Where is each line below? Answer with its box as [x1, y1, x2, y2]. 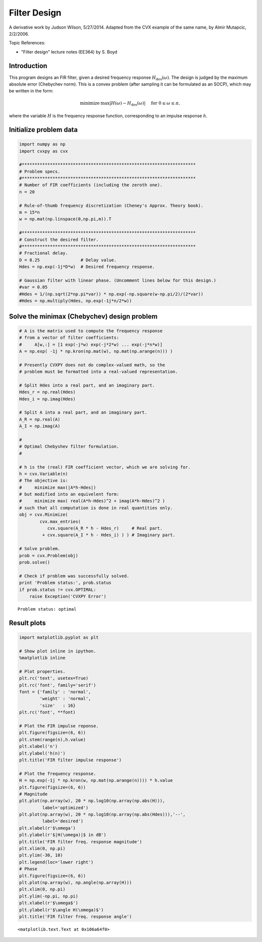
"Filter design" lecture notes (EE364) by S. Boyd [21, 49, 117, 54]
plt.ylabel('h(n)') [19, 750, 65, 756]
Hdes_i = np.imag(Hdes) [19, 396, 76, 401]
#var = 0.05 [19, 285, 48, 290]
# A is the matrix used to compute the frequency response [19, 328, 163, 333]
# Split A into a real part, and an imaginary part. [19, 410, 147, 416]
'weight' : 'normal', [39, 696, 91, 702]
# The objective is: [19, 478, 68, 484]
